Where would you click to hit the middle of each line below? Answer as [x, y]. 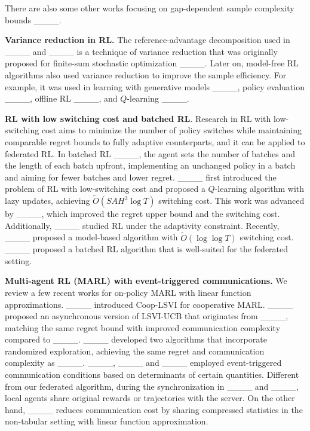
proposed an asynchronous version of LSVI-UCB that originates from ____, [147, 316]
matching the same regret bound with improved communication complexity [143, 327]
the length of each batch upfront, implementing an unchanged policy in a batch [150, 165]
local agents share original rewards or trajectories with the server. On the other [150, 398]
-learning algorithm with [260, 189]
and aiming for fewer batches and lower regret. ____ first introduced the [141, 177]
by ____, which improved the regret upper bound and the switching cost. [142, 214]
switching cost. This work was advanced [231, 201]
